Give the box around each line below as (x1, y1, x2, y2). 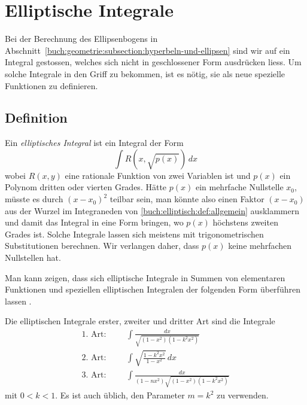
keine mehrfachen (228, 239, 292, 252)
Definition (5, 108, 68, 127)
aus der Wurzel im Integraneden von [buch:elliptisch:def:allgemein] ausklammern (5, 204, 299, 217)
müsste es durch (5, 193, 63, 205)
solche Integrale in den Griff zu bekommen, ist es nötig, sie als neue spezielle (5, 67, 285, 80)
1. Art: (81, 330, 107, 339)
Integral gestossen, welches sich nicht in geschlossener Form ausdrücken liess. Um (5, 56, 302, 68)
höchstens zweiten (212, 216, 278, 229)
